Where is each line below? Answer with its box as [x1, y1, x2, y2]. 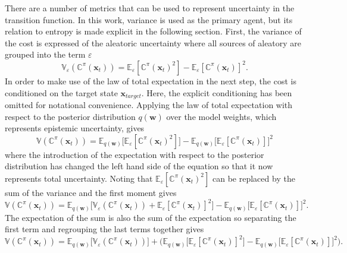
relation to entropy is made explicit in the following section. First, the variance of [5, 25, 302, 37]
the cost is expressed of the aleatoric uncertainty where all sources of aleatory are [5, 36, 302, 49]
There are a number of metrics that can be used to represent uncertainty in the [5, 2, 295, 14]
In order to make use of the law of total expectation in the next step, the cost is [5, 74, 296, 87]
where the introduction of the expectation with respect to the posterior [5, 148, 264, 160]
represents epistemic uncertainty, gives [5, 122, 145, 134]
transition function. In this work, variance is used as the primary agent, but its [5, 13, 293, 26]
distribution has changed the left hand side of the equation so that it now [5, 160, 273, 172]
